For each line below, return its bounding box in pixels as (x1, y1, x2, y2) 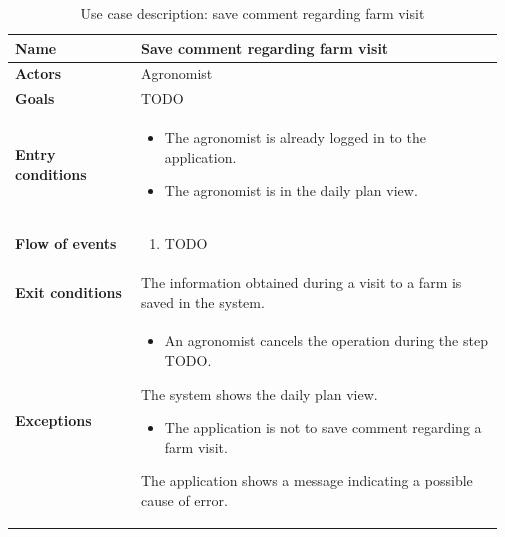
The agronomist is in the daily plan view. (164, 180, 418, 201)
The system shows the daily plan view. (141, 383, 378, 404)
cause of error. (141, 490, 228, 510)
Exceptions (15, 410, 92, 431)
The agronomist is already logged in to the (164, 127, 426, 148)
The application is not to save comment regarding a (164, 417, 482, 438)
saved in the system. (141, 291, 265, 312)
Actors (15, 63, 62, 84)
